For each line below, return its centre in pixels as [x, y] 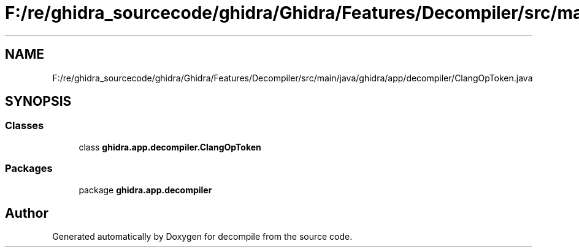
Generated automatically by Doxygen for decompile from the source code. [202, 237]
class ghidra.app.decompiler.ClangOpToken [170, 147]
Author [27, 213]
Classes [25, 126]
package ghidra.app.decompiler [145, 190]
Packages [29, 169]
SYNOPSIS [38, 102]
